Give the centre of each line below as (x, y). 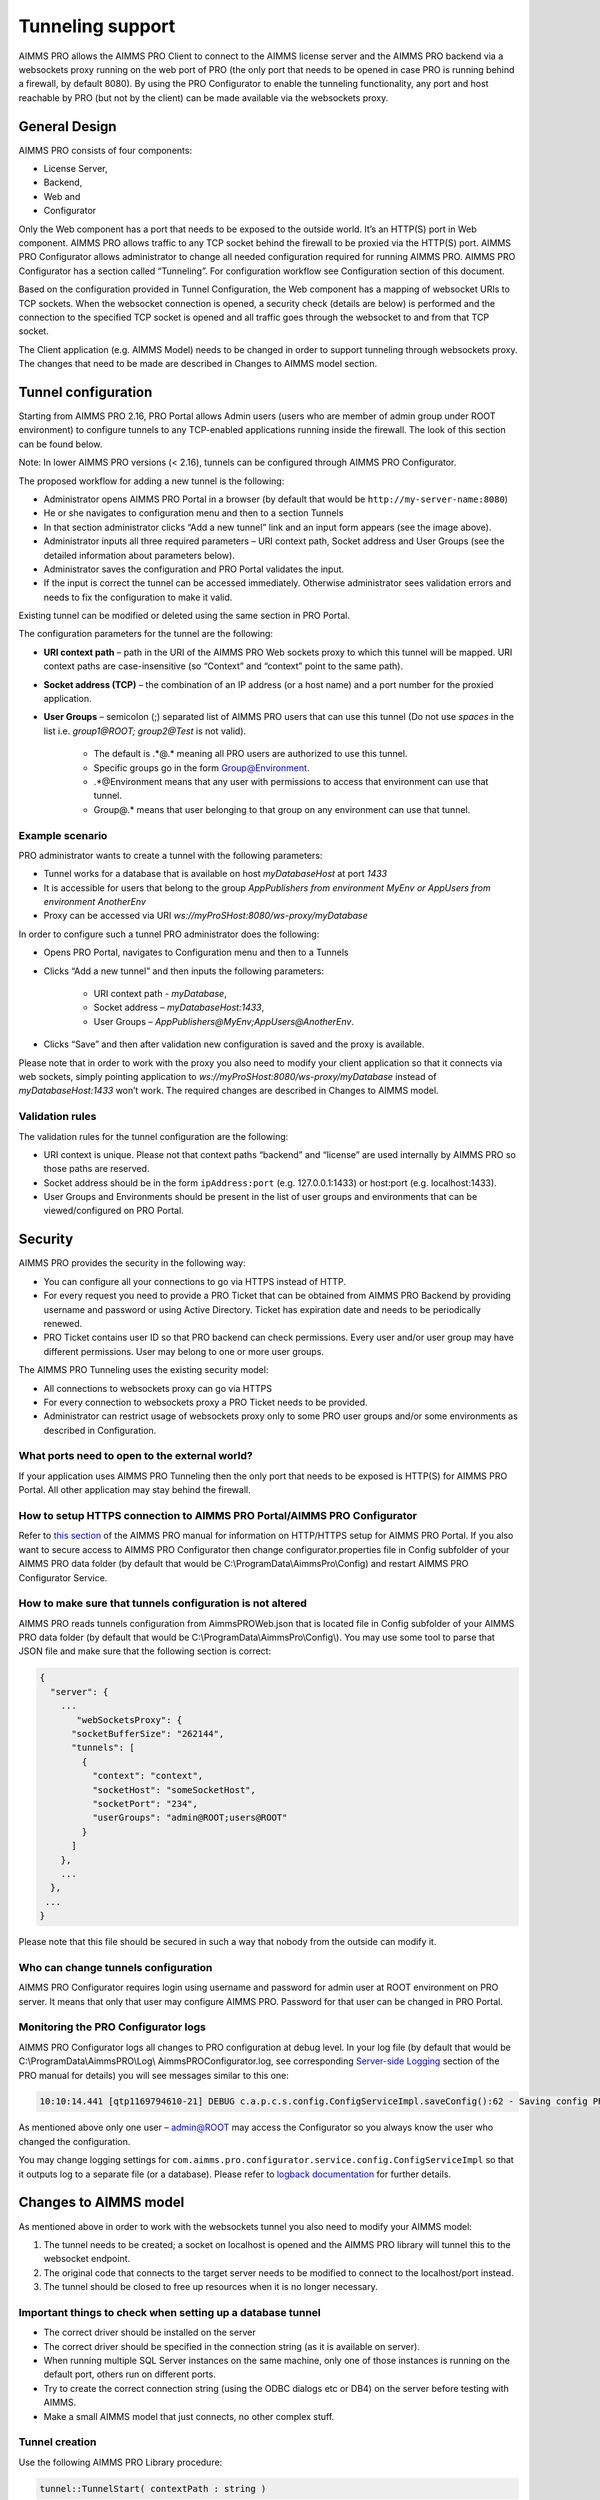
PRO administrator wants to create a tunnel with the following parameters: (170, 855)
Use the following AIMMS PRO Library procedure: (120, 2462)
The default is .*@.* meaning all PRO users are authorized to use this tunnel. (250, 754)
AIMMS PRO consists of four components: (105, 150)
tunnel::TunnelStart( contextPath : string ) (153, 2488)
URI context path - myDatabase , (160, 994)
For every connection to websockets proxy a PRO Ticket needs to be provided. (205, 1402)
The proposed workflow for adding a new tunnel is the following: (151, 481)
